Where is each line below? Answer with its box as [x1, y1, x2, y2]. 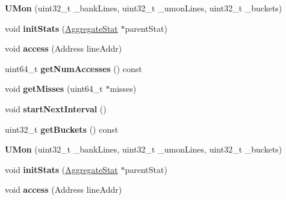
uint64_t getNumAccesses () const [5, 62, 142, 74]
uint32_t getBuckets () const [5, 123, 119, 135]
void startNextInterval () [5, 102, 107, 115]
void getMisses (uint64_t [5, 82, 103, 95]
